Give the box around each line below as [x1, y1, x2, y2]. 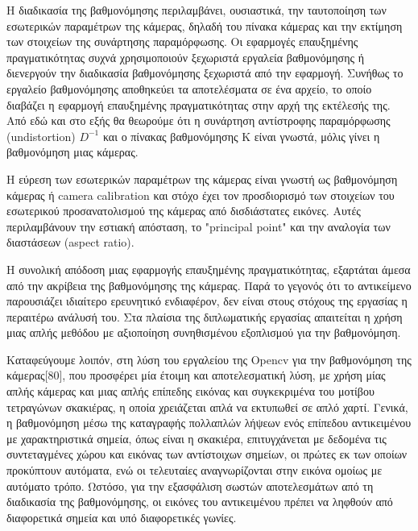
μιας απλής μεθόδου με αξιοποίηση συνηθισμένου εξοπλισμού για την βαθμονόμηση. [6, 324, 401, 341]
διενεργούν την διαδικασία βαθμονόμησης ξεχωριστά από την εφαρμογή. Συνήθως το [6, 64, 404, 81]
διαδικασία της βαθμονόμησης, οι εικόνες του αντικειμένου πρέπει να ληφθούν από [6, 493, 393, 510]
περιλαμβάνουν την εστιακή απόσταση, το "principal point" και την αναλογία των [6, 218, 391, 234]
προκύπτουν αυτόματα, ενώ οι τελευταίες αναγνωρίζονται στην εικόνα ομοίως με [6, 462, 383, 479]
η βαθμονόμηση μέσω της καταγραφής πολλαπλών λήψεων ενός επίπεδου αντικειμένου [6, 414, 412, 431]
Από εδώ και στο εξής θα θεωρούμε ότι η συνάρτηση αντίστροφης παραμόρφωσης [6, 112, 391, 129]
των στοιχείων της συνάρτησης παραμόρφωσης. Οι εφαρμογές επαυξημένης [6, 33, 358, 50]
